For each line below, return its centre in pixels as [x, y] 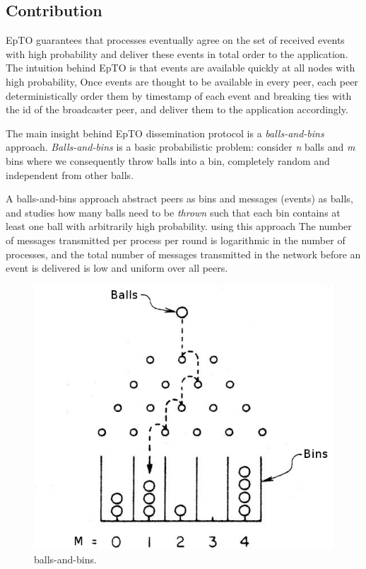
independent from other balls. [70, 174]
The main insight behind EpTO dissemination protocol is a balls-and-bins [165, 133]
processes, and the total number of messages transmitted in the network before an [183, 254]
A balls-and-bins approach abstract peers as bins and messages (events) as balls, [179, 199]
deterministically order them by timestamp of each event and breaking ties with [179, 95]
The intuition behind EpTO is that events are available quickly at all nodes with [181, 68]
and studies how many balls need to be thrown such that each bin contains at [173, 212]
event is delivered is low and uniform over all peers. [117, 268]
